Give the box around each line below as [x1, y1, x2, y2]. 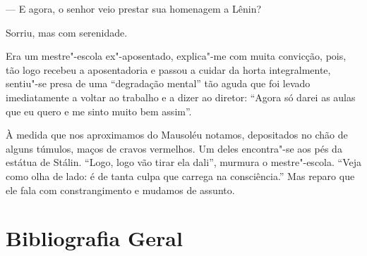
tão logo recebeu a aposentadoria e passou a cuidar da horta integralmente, [6, 62, 331, 77]
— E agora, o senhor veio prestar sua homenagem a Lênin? [6, 1, 262, 15]
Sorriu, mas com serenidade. [6, 25, 128, 39]
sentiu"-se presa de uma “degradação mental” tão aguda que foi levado [6, 76, 311, 91]
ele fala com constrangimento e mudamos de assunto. [6, 182, 235, 197]
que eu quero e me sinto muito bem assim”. [6, 103, 192, 118]
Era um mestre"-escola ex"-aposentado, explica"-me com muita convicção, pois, [6, 49, 347, 63]
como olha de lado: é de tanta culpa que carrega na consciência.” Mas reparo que [6, 168, 355, 183]
